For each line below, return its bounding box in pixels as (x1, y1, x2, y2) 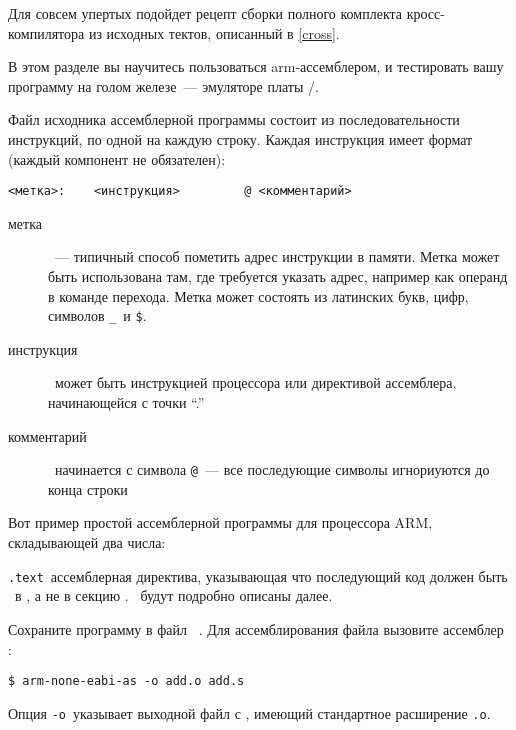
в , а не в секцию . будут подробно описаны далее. (14, 585, 333, 606)
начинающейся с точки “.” (48, 392, 205, 413)
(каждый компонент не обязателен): (8, 148, 226, 169)
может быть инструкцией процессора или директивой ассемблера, (54, 372, 457, 393)
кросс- (406, 3, 445, 23)
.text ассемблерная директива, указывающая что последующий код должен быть (8, 565, 508, 586)
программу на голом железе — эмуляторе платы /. (8, 75, 319, 96)
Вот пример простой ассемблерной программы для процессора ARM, (8, 512, 433, 533)
